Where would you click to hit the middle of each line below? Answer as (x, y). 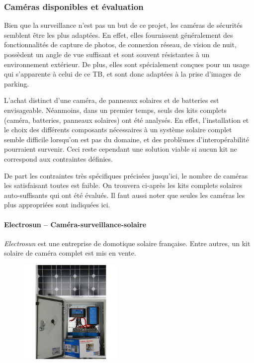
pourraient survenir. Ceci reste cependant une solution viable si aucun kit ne (121, 149)
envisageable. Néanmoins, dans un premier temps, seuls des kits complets (115, 110)
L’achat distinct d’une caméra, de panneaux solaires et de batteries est (112, 100)
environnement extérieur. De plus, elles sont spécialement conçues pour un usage (127, 64)
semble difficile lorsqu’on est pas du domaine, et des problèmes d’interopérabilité (127, 139)
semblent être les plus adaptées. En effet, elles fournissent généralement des (119, 35)
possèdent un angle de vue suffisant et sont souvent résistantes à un (107, 54)
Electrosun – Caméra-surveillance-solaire (75, 224)
